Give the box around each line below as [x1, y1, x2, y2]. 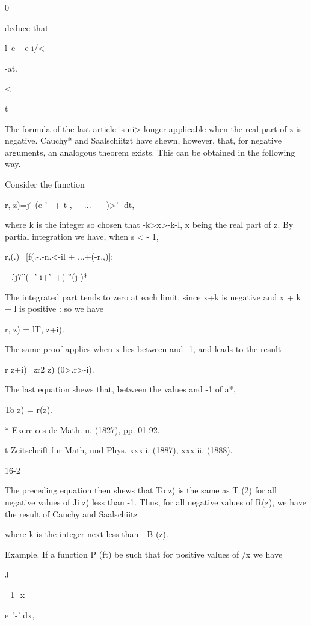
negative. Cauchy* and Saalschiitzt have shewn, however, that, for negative [5, 134, 282, 147]
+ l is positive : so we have [5, 302, 103, 315]
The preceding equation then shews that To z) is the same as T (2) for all [5, 484, 277, 496]
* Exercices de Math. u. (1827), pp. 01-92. [5, 423, 160, 436]
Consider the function [5, 177, 85, 190]
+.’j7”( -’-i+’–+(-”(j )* [5, 270, 88, 282]
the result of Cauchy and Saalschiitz [5, 507, 138, 520]
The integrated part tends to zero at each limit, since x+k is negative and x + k [5, 290, 301, 303]
